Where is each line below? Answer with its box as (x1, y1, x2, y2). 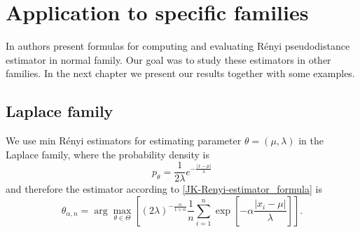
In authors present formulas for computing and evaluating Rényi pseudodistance (6, 39, 350, 53)
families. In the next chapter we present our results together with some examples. (6, 66, 355, 81)
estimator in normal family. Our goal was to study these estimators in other (6, 52, 331, 67)
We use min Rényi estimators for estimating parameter (6, 133, 242, 148)
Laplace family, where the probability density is (6, 146, 209, 161)
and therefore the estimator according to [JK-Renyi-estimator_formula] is (6, 182, 322, 196)
